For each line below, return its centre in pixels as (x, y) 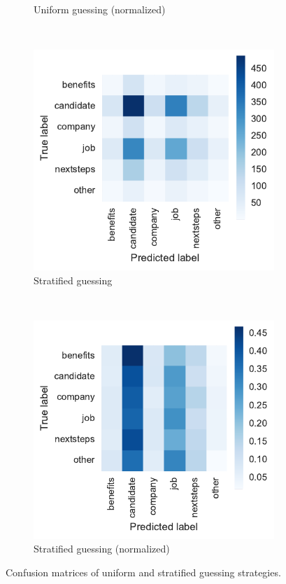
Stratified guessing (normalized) (102, 549)
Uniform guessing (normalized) (100, 9)
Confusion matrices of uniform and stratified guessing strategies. (143, 572)
